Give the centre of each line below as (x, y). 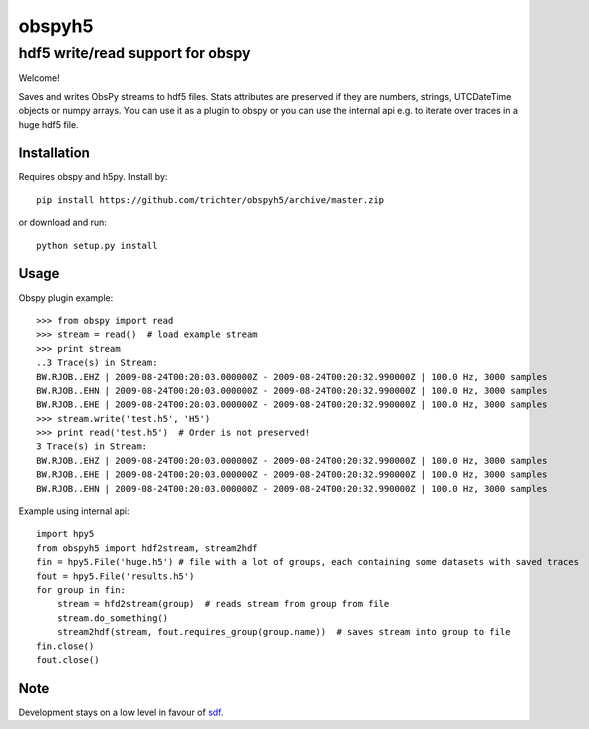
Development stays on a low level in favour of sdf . (121, 712)
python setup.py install (97, 245)
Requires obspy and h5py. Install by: (93, 177)
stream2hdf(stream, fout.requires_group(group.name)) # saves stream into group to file (283, 632)
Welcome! (39, 78)
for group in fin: (81, 589)
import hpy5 (65, 534)
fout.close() (68, 659)
